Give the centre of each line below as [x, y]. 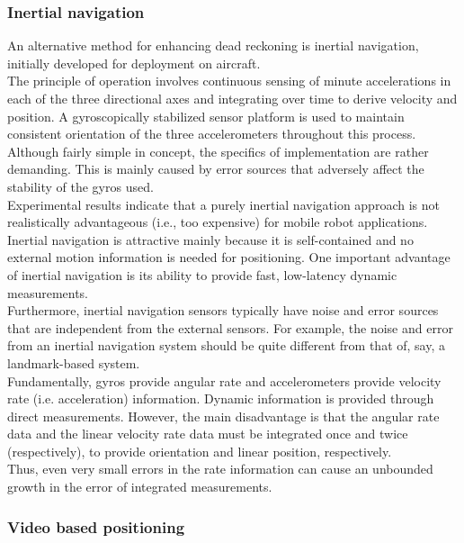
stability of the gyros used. [80, 186]
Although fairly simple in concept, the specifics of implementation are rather [218, 151]
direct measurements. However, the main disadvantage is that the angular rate [223, 416]
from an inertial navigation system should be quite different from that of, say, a [226, 345]
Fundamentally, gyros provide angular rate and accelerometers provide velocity [224, 380]
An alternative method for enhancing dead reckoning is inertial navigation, [213, 45]
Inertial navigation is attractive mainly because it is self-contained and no [210, 239]
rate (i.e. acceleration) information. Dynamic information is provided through [221, 398]
